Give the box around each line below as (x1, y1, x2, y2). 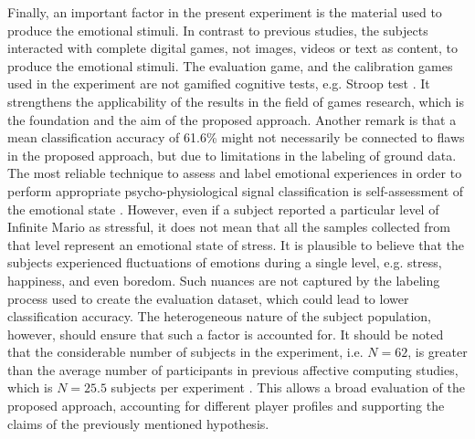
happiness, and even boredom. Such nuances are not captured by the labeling (7, 270, 440, 289)
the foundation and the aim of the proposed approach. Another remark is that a (7, 110, 457, 129)
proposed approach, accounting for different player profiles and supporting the (7, 396, 445, 415)
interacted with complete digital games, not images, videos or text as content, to (7, 38, 459, 57)
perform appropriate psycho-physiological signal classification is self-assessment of (7, 181, 464, 200)
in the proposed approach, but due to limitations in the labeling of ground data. (7, 145, 457, 164)
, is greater (407, 342, 468, 361)
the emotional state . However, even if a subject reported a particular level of (7, 199, 439, 218)
